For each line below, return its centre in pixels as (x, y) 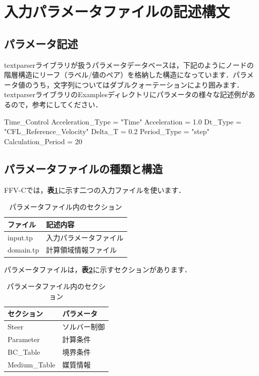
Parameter (24, 339)
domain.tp (23, 250)
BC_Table (24, 351)
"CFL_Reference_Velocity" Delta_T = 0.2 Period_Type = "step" (107, 131)
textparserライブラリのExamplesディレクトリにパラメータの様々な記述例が (126, 94)
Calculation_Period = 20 (43, 141)
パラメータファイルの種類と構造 (84, 168)
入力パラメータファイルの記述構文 (117, 11)
